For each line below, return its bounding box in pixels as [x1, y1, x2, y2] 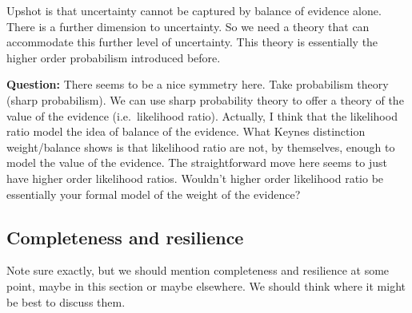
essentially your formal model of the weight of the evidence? [6, 185, 301, 202]
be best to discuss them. [6, 293, 126, 310]
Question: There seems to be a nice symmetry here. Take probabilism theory [6, 76, 389, 93]
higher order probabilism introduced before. [6, 49, 221, 65]
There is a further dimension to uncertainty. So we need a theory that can [6, 18, 370, 34]
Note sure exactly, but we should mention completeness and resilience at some [6, 262, 390, 279]
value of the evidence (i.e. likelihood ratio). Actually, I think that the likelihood [6, 107, 398, 124]
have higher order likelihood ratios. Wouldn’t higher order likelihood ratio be [6, 169, 384, 186]
